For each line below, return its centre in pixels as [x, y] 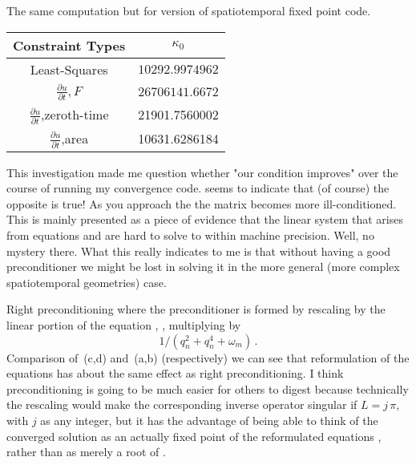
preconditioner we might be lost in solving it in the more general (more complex [203, 267]
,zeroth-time [75, 114]
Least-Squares [69, 69]
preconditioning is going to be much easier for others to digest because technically [208, 388]
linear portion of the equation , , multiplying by [124, 325]
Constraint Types [69, 45]
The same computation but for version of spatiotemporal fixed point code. [189, 10]
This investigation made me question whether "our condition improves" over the [202, 172]
